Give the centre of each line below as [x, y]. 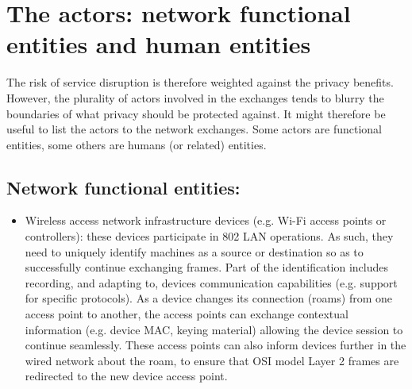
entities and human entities [159, 44]
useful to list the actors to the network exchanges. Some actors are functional [194, 129]
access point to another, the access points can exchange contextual [187, 314]
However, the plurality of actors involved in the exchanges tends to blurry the [195, 97]
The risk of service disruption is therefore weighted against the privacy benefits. [200, 82]
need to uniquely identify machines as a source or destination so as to [194, 251]
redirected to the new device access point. [126, 376]
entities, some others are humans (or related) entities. [137, 144]
